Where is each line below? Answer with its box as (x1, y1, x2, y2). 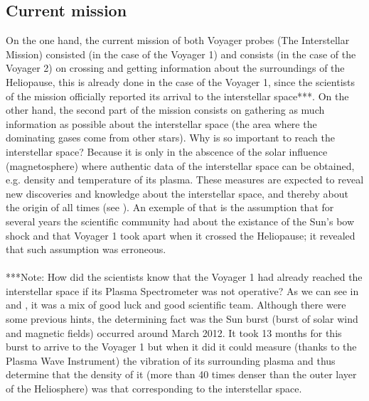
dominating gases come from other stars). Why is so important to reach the (6, 130, 336, 145)
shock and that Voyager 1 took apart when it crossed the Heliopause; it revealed (6, 228, 355, 242)
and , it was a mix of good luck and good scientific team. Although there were (6, 297, 346, 312)
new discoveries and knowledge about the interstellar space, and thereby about (6, 186, 348, 200)
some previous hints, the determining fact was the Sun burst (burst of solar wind (6, 311, 358, 326)
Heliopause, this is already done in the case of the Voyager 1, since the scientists (6, 74, 355, 89)
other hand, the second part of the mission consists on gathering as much (6, 102, 325, 117)
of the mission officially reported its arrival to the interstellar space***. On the (6, 88, 349, 103)
